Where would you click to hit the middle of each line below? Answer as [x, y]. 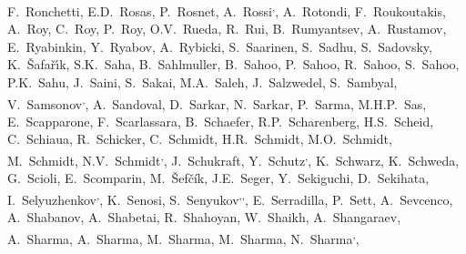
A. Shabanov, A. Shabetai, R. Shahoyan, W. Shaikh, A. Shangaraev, [204, 217]
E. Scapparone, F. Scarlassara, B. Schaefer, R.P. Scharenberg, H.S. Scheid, [221, 121]
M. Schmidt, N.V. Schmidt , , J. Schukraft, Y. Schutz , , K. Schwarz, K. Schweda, [233, 159]
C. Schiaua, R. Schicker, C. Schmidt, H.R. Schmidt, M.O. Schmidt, [200, 139]
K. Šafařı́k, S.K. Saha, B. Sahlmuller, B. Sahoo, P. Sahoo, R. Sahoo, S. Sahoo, [233, 64]
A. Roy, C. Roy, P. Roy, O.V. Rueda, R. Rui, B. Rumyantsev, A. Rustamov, [227, 29]
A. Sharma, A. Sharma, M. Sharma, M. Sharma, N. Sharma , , [183, 237]
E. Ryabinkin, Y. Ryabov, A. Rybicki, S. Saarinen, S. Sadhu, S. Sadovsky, [220, 46]
